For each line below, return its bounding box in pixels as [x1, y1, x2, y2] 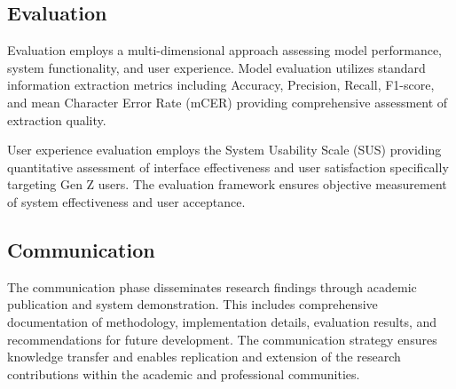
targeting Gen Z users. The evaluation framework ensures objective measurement [7, 175, 447, 194]
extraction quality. [7, 110, 106, 129]
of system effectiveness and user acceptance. [7, 192, 246, 210]
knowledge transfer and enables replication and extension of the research [7, 347, 401, 366]
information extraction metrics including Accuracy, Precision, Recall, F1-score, [7, 75, 435, 94]
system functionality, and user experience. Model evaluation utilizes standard [7, 58, 426, 76]
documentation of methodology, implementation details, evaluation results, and [7, 312, 437, 330]
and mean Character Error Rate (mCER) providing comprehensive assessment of [7, 92, 448, 111]
